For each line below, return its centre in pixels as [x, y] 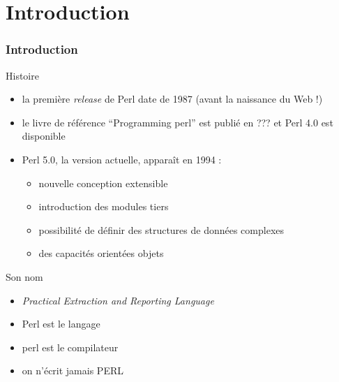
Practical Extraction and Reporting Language [118, 300]
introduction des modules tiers [104, 206]
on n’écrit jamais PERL [73, 370]
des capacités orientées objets [101, 253]
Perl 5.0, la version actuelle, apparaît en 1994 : [122, 159]
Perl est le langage [61, 324]
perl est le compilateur [70, 347]
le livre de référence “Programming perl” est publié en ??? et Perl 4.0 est [178, 122]
